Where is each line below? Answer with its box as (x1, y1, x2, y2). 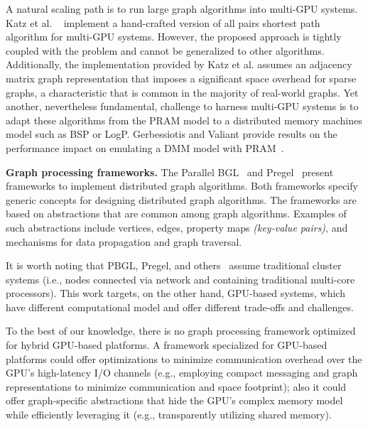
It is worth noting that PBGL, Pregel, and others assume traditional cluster (6, 258, 342, 273)
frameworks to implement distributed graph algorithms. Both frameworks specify (6, 178, 358, 193)
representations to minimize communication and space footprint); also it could (6, 379, 347, 394)
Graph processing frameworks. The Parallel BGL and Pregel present (6, 164, 334, 179)
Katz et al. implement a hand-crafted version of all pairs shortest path (6, 15, 320, 30)
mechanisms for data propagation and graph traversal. (6, 234, 242, 249)
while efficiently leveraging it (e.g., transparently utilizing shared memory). (6, 407, 332, 422)
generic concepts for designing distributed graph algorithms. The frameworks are (6, 192, 357, 207)
